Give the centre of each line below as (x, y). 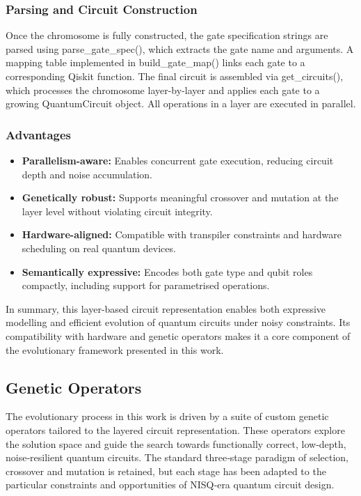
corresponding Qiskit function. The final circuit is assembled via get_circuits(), (175, 76)
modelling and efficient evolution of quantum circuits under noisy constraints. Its (178, 322)
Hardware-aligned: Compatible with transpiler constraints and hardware (182, 234)
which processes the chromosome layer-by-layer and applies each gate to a (163, 90)
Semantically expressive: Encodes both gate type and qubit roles (167, 271)
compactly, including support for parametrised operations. (146, 285)
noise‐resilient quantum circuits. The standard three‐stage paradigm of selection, (177, 457)
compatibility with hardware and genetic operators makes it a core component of (178, 335)
